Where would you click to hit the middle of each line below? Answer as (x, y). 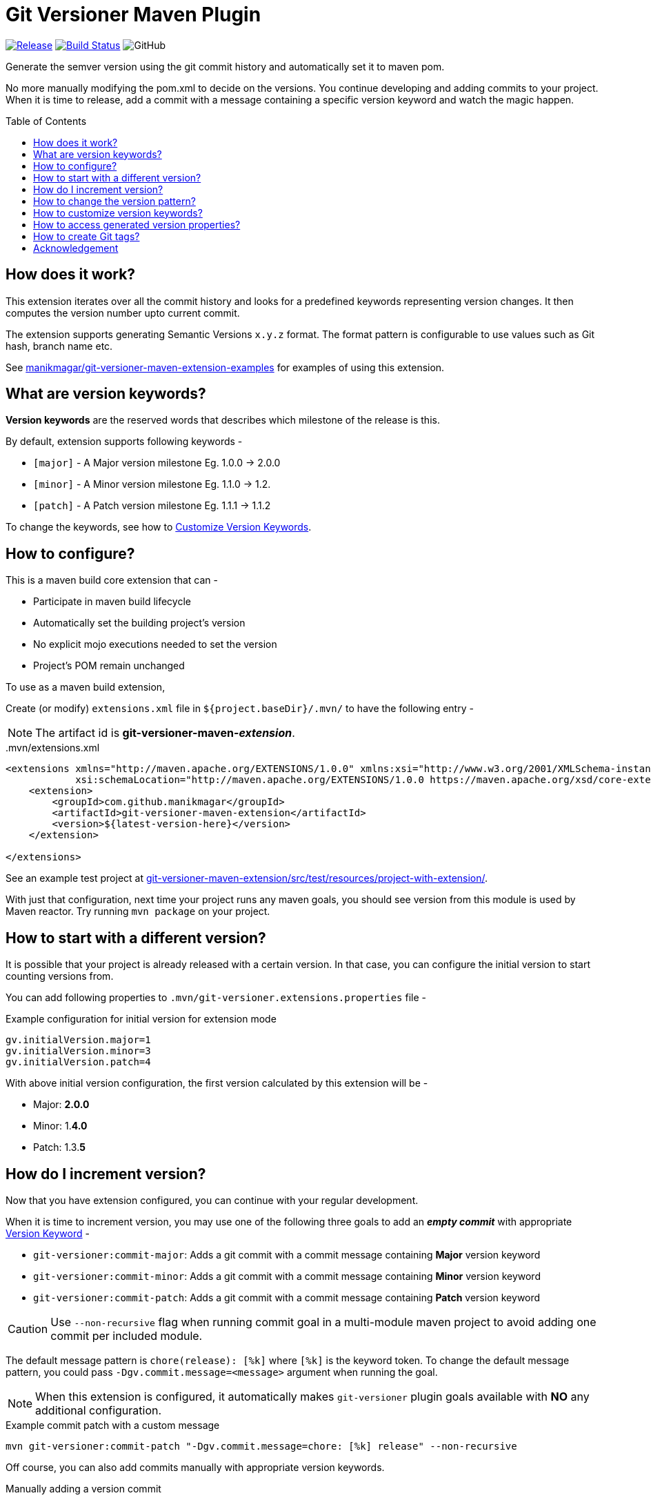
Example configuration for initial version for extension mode (141, 1019)
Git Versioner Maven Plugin (133, 14)
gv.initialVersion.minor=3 (78, 1051)
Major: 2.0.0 (61, 1105)
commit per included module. (127, 1335)
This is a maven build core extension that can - (112, 580)
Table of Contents (46, 121)
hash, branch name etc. (59, 346)
